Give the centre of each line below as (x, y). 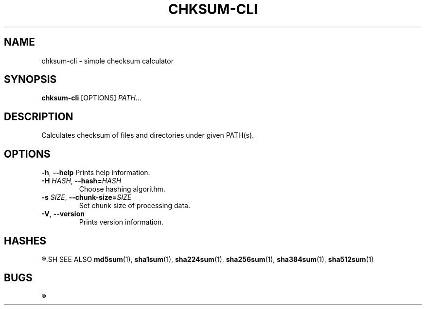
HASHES (25, 241)
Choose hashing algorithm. (122, 189)
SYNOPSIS (30, 80)
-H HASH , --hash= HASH (81, 181)
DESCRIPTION (39, 116)
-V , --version (63, 214)
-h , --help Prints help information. (96, 173)
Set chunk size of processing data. (134, 206)
